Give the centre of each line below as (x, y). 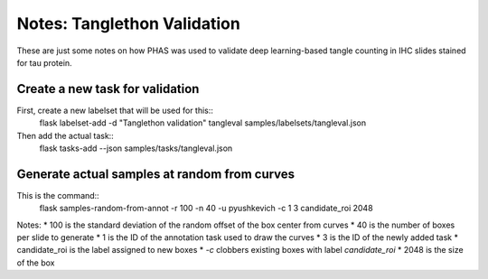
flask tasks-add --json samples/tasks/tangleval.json (136, 148)
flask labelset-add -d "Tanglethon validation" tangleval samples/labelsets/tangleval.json (202, 123)
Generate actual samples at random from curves (156, 174)
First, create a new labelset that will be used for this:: (115, 110)
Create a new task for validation (108, 89)
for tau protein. (44, 62)
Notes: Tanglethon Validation (129, 23)
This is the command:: (58, 195)
